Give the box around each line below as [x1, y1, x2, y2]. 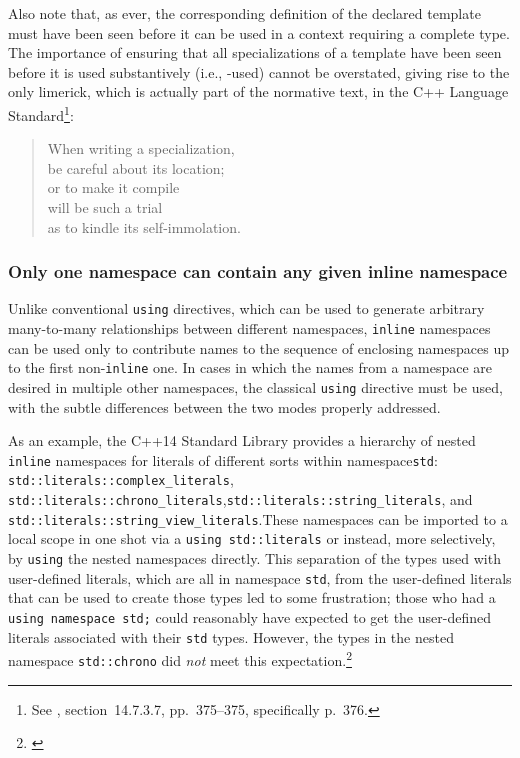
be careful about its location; [47, 157, 225, 178]
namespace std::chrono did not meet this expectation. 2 [8, 647, 352, 670]
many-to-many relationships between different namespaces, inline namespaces [8, 318, 491, 339]
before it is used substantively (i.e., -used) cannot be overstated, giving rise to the [8, 61, 510, 82]
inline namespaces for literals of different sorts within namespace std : [8, 449, 438, 470]
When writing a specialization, [47, 138, 235, 159]
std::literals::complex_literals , [8, 469, 234, 490]
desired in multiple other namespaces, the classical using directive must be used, [8, 376, 503, 397]
